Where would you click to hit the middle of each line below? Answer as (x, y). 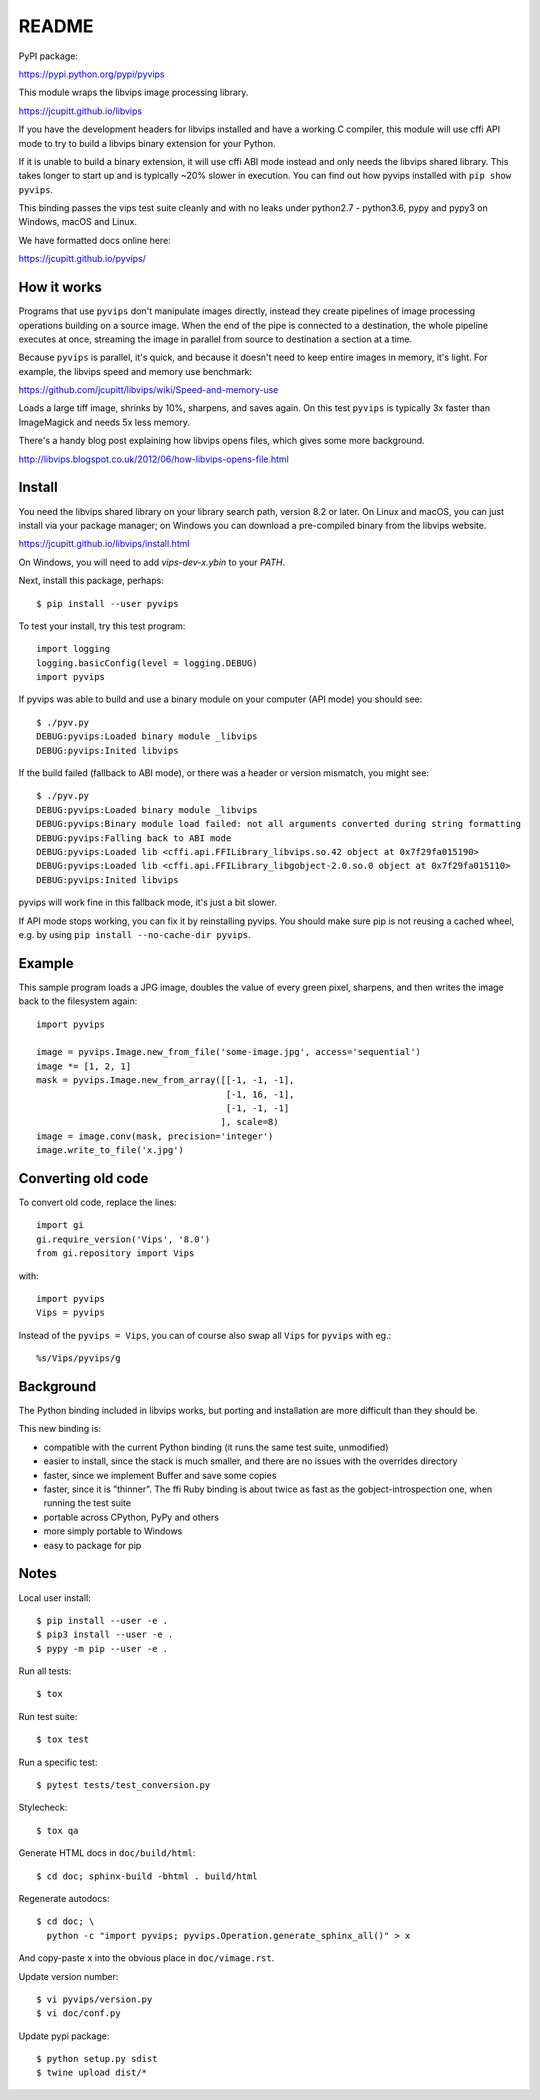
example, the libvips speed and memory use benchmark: (135, 371)
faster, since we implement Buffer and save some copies (160, 1475)
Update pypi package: (64, 2036)
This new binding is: (60, 1429)
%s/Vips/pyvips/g (78, 1358)
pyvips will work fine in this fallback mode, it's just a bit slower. (147, 902)
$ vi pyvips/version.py (94, 1999)
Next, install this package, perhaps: (91, 581)
